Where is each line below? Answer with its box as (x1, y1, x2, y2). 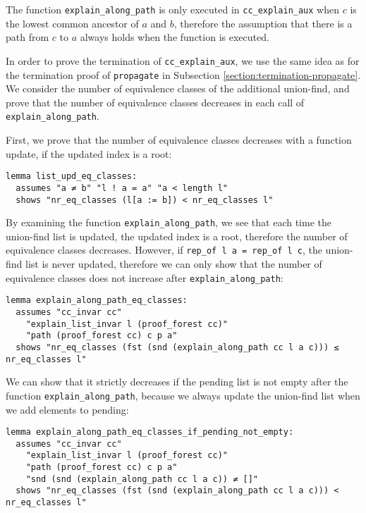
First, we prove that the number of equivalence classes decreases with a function (6, 132, 352, 147)
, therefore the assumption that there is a (173, 16, 353, 30)
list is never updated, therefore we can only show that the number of (25, 256, 322, 271)
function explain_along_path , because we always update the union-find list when (6, 388, 360, 402)
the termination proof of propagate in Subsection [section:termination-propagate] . (6, 67, 361, 82)
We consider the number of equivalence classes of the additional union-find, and (6, 81, 350, 96)
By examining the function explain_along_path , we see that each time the (6, 215, 331, 230)
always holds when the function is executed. (80, 30, 269, 44)
